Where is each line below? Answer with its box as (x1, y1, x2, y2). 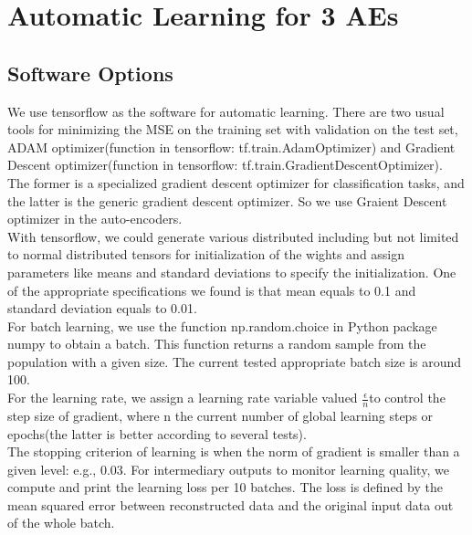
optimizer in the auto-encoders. (7, 209, 183, 228)
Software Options (7, 58, 173, 87)
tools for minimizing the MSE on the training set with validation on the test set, (7, 120, 458, 139)
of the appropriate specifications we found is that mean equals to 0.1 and (7, 280, 416, 299)
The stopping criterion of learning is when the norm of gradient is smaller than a (7, 442, 460, 461)
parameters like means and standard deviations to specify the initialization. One (7, 262, 456, 281)
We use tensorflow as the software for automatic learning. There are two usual (7, 101, 445, 121)
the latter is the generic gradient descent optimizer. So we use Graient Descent (7, 191, 447, 210)
